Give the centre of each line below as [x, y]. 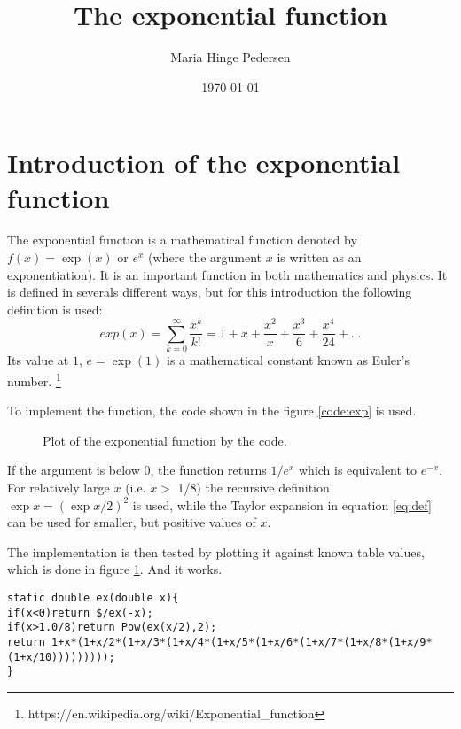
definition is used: [55, 309]
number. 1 [34, 379]
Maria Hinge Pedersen [230, 57]
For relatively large [59, 487]
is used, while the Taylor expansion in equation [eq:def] [282, 504]
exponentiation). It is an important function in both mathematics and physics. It [227, 274]
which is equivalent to [358, 470]
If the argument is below [74, 470]
